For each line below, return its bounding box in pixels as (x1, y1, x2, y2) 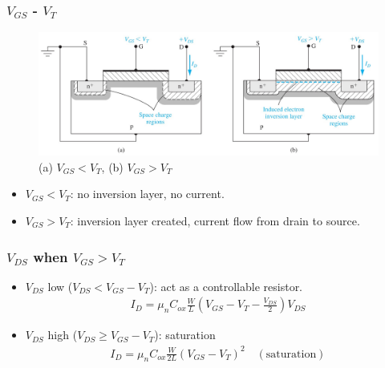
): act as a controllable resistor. (149, 277, 303, 294)
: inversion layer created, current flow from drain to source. (70, 212, 360, 229)
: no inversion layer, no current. (70, 185, 225, 202)
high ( (47, 326, 78, 343)
